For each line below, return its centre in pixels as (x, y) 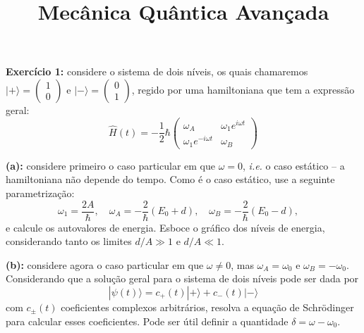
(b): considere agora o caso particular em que (105, 264)
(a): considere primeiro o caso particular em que (110, 165)
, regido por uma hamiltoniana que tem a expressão (243, 89)
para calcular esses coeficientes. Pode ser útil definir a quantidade (147, 321)
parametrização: (40, 193)
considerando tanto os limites (69, 241)
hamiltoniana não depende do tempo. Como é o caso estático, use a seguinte (170, 179)
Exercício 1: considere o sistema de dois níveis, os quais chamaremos (157, 71)
